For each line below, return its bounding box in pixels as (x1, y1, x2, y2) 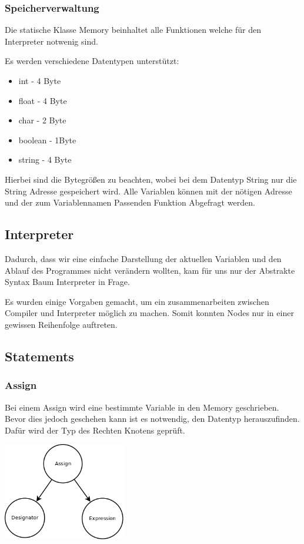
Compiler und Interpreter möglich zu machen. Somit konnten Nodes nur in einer (5, 307, 294, 319)
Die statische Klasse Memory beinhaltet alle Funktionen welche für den (5, 23, 261, 36)
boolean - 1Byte (18, 133, 76, 146)
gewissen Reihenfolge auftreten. (5, 318, 118, 330)
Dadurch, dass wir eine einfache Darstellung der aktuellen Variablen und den (5, 252, 282, 264)
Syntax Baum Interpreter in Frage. (5, 276, 130, 288)
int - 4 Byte (18, 75, 61, 86)
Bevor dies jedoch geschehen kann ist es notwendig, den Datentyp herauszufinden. (5, 412, 300, 425)
